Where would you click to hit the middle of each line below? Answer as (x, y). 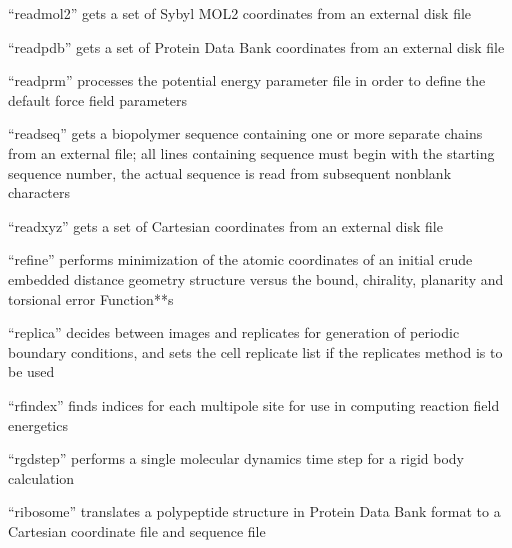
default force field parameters (98, 99)
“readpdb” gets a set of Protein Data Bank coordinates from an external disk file (256, 46)
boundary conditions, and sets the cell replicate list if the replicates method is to (255, 351)
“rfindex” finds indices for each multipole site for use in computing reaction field (254, 404)
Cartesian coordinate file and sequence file (137, 530)
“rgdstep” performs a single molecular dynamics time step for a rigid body (236, 458)
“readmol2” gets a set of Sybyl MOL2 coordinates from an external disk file (240, 13)
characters (39, 192)
